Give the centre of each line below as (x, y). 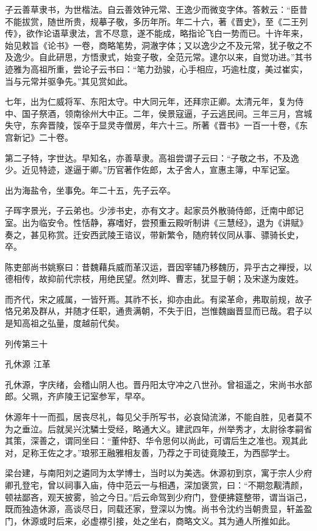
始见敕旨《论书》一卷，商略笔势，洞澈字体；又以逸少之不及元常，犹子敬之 (154, 45)
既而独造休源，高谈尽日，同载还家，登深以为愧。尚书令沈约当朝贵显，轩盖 (154, 509)
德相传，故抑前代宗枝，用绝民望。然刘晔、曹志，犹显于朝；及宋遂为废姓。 (154, 279)
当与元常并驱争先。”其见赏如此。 (69, 81)
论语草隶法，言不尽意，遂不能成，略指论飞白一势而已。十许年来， (175, 33)
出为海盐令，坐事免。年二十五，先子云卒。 (90, 190)
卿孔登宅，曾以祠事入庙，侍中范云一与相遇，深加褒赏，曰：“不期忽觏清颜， (156, 485)
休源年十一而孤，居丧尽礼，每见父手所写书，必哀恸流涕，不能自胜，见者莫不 (158, 417)
